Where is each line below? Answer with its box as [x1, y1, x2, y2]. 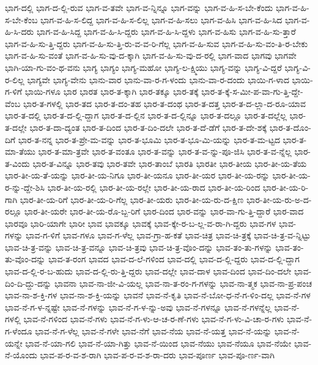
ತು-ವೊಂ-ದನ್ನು [5, 253, 46, 265]
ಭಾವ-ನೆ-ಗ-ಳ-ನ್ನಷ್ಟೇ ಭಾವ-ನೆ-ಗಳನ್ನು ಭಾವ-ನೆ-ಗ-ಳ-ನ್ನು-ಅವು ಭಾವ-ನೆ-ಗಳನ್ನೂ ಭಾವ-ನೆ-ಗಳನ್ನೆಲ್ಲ [5, 300, 272, 313]
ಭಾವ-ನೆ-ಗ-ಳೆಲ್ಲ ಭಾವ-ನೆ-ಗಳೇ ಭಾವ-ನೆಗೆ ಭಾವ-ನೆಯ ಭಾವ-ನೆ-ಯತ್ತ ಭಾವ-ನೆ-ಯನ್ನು [35, 325, 272, 337]
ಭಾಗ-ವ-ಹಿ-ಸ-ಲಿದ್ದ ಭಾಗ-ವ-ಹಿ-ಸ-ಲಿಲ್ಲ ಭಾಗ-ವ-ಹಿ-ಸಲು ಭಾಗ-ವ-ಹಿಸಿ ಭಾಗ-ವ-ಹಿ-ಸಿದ [40, 13, 283, 26]
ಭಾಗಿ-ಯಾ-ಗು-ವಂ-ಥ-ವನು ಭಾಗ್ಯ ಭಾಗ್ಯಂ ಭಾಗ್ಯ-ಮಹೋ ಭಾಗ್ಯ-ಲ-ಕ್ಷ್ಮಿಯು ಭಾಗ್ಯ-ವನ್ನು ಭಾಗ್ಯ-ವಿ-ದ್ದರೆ [5, 61, 282, 73]
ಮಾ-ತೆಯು [5, 145, 35, 158]
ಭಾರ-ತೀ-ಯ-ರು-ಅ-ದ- [246, 193, 312, 205]
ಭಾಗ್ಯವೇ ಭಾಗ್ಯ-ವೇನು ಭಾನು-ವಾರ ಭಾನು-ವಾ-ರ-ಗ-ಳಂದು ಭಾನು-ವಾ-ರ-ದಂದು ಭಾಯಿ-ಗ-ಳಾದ [27, 73, 289, 86]
